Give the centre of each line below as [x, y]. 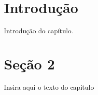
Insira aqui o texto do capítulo [49, 87]
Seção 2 [29, 63]
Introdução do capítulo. [39, 31]
